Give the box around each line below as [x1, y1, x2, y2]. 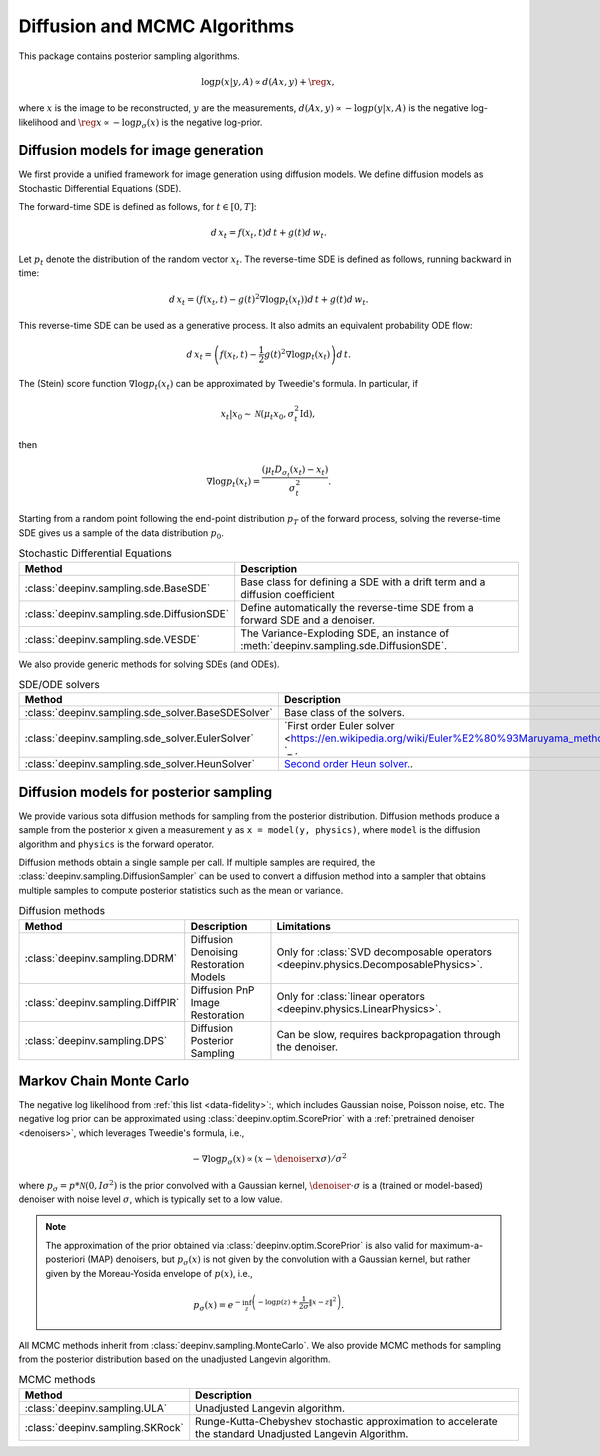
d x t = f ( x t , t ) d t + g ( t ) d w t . [210, 227, 327, 241]
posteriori [45, 1253, 85, 1265]
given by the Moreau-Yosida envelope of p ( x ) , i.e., [45, 1267, 254, 1279]
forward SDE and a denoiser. [240, 613, 375, 627]
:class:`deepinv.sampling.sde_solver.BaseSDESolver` [24, 706, 274, 720]
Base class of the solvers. [283, 706, 405, 720]
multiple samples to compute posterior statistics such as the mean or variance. [18, 884, 344, 896]
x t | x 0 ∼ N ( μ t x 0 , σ [220, 408, 295, 422]
